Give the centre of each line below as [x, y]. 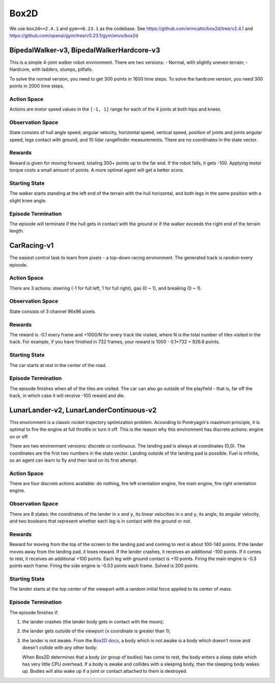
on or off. [19, 436]
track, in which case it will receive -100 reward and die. [67, 396]
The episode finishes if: [34, 612]
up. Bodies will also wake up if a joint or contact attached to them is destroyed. [105, 671]
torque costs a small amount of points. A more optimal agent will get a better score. [97, 170]
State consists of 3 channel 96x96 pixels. [53, 311]
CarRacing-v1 [32, 245]
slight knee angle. [28, 200]
